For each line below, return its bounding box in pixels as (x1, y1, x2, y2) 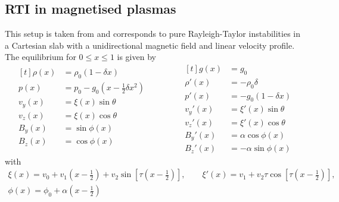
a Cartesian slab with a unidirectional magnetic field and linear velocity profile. (5, 39, 295, 51)
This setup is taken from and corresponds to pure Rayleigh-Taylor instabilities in (5, 27, 301, 40)
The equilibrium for (5, 50, 76, 63)
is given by (117, 50, 156, 63)
